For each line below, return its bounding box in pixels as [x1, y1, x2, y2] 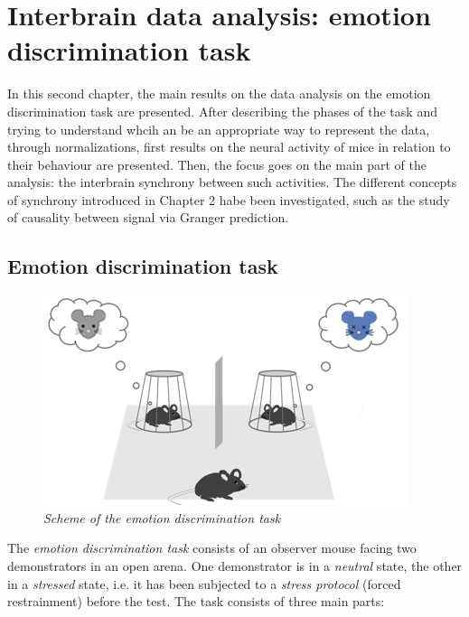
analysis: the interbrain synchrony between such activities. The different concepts [7, 173, 457, 192]
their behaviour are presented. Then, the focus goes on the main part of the [7, 154, 427, 173]
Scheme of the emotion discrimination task [43, 508, 281, 527]
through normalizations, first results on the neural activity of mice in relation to [7, 137, 451, 156]
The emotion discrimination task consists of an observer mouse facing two [7, 538, 417, 557]
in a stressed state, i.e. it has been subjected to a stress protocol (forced [7, 574, 401, 593]
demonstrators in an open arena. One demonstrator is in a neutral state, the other [7, 556, 463, 575]
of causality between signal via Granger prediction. [7, 208, 289, 227]
